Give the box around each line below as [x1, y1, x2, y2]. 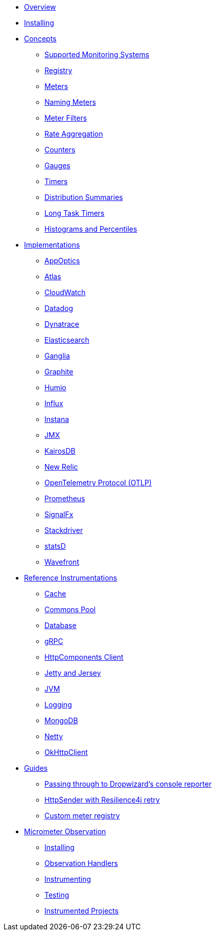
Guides [24, 764, 48, 772]
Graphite [44, 367, 74, 376]
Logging [44, 700, 72, 709]
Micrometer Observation [24, 827, 106, 836]
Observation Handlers [44, 859, 118, 867]
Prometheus [44, 494, 85, 503]
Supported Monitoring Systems [44, 50, 150, 59]
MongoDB [44, 716, 78, 725]
